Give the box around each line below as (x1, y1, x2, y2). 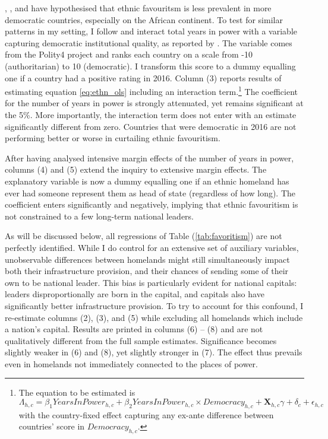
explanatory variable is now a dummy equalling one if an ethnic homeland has (5, 174, 289, 187)
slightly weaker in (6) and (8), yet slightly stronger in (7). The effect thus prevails (5, 346, 302, 358)
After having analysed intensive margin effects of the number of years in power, (5, 151, 294, 164)
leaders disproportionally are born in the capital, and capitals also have (5, 288, 264, 300)
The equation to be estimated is (18, 386, 135, 399)
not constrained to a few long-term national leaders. (5, 209, 194, 222)
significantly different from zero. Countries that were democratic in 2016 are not (5, 120, 297, 132)
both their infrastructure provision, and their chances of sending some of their (5, 265, 289, 277)
